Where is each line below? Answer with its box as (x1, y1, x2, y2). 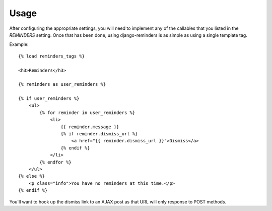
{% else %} (18, 173, 45, 179)
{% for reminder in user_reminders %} (39, 110, 135, 116)
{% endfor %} (39, 159, 72, 165)
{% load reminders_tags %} (18, 53, 85, 59)
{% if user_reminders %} (18, 96, 80, 101)
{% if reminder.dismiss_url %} (60, 131, 138, 137)
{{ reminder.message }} (60, 124, 119, 130)
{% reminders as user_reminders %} (18, 81, 106, 87)
